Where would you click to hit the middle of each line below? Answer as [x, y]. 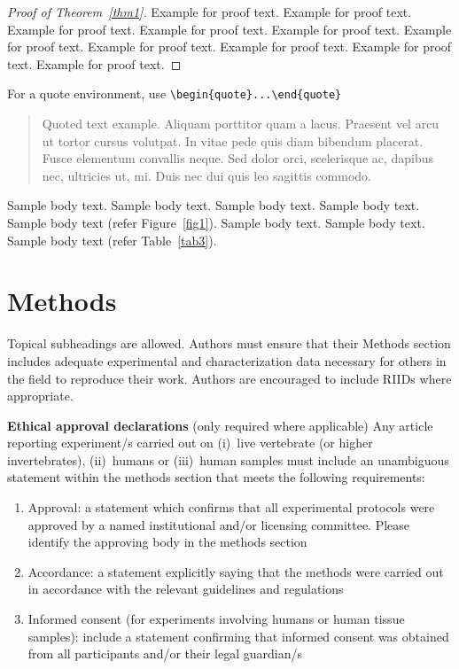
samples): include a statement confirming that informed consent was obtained [238, 636]
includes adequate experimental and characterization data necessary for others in [227, 360]
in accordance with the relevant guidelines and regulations [186, 589]
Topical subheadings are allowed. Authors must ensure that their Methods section [229, 343]
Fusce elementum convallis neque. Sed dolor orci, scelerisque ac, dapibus [238, 158]
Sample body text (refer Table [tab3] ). [112, 240]
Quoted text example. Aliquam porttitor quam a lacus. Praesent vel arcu [241, 124]
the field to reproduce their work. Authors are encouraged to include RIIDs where [229, 378]
